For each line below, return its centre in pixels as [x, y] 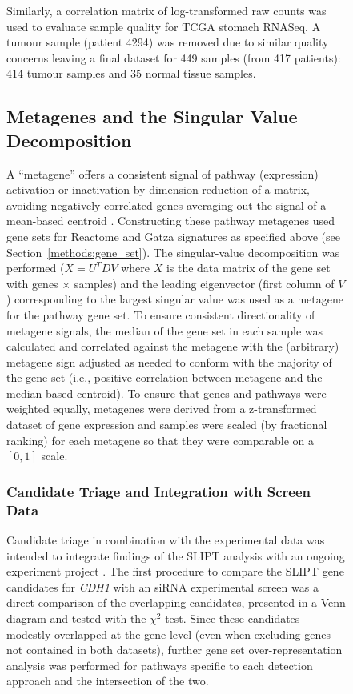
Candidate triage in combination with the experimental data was [166, 539]
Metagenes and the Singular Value [152, 116]
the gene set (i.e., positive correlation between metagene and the [164, 377]
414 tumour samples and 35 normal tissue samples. [131, 73]
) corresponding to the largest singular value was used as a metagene [175, 299]
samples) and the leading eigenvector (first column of [204, 283]
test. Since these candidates [233, 618]
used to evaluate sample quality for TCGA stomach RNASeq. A [164, 26]
